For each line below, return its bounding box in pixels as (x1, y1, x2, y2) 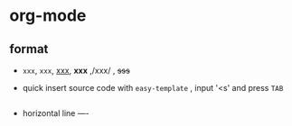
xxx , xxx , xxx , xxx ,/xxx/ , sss (22, 65, 131, 76)
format (9, 41, 49, 57)
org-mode (9, 5, 87, 26)
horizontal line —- (22, 108, 89, 118)
